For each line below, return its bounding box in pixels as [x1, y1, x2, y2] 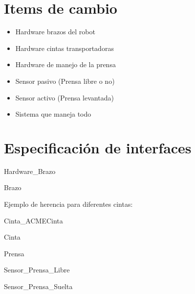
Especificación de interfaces [4, 137, 192, 157]
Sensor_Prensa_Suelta [4, 281, 73, 291]
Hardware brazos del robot [15, 26, 95, 37]
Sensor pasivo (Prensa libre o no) [15, 75, 115, 86]
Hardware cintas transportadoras [15, 43, 114, 53]
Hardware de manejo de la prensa [15, 59, 116, 70]
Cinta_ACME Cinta [4, 215, 63, 225]
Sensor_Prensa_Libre [4, 265, 70, 275]
